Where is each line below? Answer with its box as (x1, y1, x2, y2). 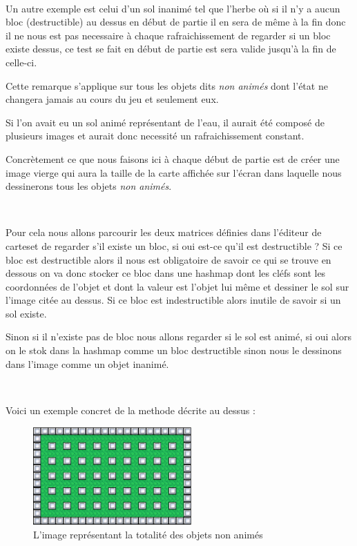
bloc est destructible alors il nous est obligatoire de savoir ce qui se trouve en (6, 252, 331, 266)
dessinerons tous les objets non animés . (6, 179, 172, 193)
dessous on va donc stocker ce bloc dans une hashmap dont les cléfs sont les (6, 266, 326, 280)
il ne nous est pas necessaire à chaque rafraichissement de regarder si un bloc (6, 28, 331, 42)
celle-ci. (6, 55, 37, 69)
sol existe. (6, 306, 47, 320)
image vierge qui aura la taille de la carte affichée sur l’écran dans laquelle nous (6, 165, 342, 179)
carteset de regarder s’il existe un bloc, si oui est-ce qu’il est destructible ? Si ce (6, 238, 342, 253)
